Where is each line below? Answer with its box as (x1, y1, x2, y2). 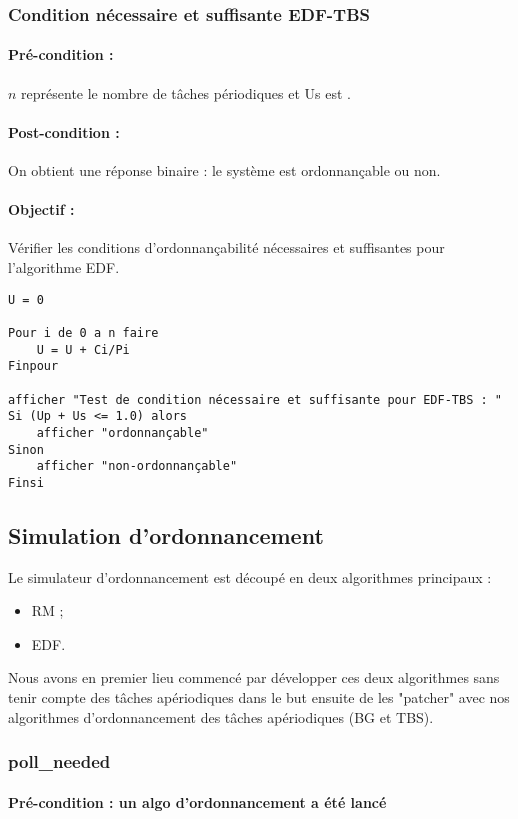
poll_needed (8, 749, 111, 774)
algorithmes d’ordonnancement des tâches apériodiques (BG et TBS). (8, 706, 434, 727)
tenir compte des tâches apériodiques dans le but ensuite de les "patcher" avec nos (8, 687, 510, 708)
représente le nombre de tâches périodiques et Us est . (21, 82, 351, 103)
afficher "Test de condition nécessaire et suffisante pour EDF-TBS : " (8, 392, 502, 407)
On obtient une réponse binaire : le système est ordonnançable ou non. (8, 160, 441, 181)
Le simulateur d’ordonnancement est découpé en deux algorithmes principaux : (8, 566, 492, 587)
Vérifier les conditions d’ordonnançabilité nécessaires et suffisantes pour (8, 237, 445, 258)
